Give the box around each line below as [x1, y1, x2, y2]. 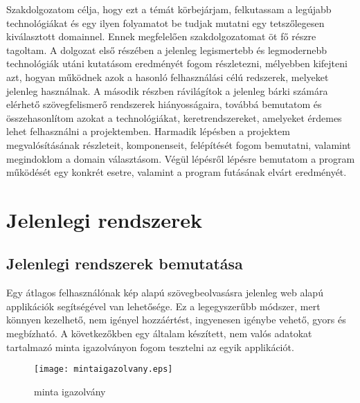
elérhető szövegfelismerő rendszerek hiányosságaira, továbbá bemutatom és [6, 97, 322, 111]
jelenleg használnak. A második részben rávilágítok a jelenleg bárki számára [6, 83, 328, 98]
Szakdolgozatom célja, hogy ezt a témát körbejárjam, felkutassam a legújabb [6, 2, 332, 16]
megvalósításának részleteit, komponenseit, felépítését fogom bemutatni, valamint [6, 137, 351, 152]
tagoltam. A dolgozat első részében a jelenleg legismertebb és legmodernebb [6, 42, 327, 57]
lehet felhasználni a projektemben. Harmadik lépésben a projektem [6, 124, 290, 138]
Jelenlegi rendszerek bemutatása [6, 253, 243, 274]
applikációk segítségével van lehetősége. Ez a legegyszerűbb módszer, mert [6, 298, 321, 313]
